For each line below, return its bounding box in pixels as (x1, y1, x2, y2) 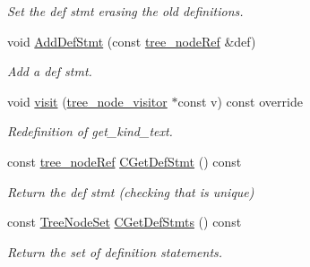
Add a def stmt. (7, 62, 92, 81)
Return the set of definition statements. (7, 242, 223, 261)
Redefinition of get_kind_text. (7, 122, 173, 141)
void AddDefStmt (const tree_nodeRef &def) (7, 31, 256, 50)
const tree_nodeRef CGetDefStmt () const (7, 151, 242, 170)
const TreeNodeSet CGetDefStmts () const (7, 212, 242, 231)
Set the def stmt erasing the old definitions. (7, 2, 244, 20)
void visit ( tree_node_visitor (7, 91, 168, 110)
